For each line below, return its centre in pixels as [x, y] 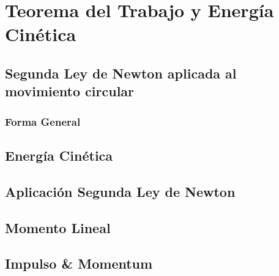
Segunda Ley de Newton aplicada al [121, 73]
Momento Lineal [58, 227]
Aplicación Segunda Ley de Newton [120, 191]
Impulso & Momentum [79, 263]
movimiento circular [70, 91]
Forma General [43, 121]
